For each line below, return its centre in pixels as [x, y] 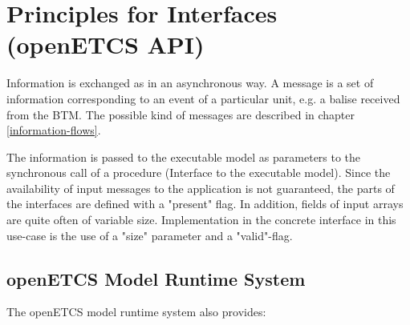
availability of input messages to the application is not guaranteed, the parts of [201, 188]
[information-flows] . [54, 130]
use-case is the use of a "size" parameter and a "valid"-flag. [150, 235]
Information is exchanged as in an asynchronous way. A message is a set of [190, 83]
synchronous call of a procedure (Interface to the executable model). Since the [199, 173]
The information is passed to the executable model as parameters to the [184, 156]
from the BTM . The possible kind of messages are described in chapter [181, 114]
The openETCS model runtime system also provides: [136, 312]
